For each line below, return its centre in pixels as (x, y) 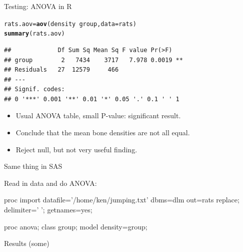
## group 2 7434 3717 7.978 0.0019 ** (93, 60)
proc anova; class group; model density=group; (76, 226)
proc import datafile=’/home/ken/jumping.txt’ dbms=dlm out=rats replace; (122, 200)
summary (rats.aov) (34, 34)
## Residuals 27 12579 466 (61, 70)
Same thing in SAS (33, 166)
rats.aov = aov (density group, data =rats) (70, 24)
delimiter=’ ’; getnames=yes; (48, 210)
